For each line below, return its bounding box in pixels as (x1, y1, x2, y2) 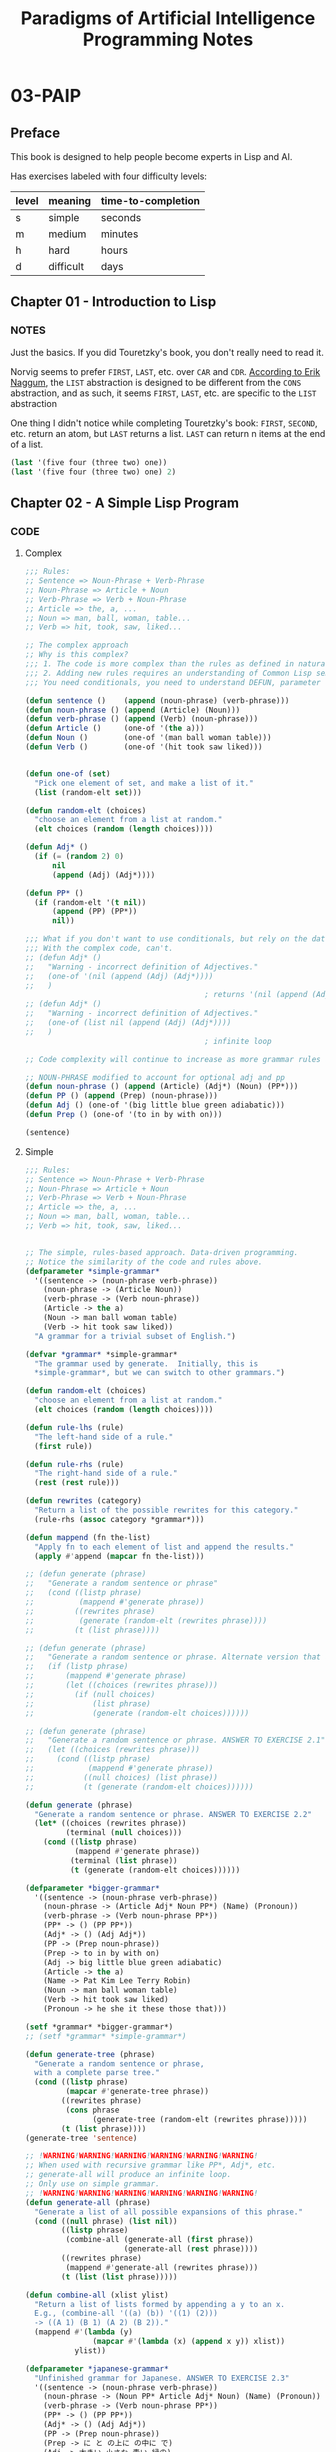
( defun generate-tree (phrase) (24, 2049, 156, 2059)
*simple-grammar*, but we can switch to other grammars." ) (34, 1368, 286, 1378)
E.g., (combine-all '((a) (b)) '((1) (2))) (34, 2308, 218, 2319)
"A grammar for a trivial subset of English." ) (34, 1331, 237, 1341)
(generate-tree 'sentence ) (24, 2133, 138, 2143)
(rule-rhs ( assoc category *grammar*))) (34, 1514, 205, 1524)
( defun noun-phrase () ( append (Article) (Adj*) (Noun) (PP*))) (24, 1082, 299, 1092)
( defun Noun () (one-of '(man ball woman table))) (24, 733, 272, 743)
